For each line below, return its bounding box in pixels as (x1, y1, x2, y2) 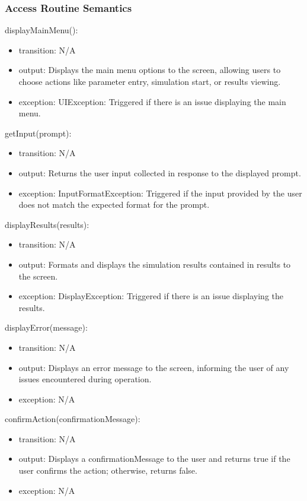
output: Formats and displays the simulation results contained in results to (18, 258, 291, 270)
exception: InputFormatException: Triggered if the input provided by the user (18, 186, 302, 199)
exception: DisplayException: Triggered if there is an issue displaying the (18, 290, 283, 302)
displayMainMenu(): (5, 24, 78, 36)
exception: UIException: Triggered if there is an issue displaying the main (18, 95, 286, 107)
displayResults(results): (5, 218, 89, 230)
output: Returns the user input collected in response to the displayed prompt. (18, 166, 301, 179)
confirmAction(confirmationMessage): (5, 413, 140, 425)
